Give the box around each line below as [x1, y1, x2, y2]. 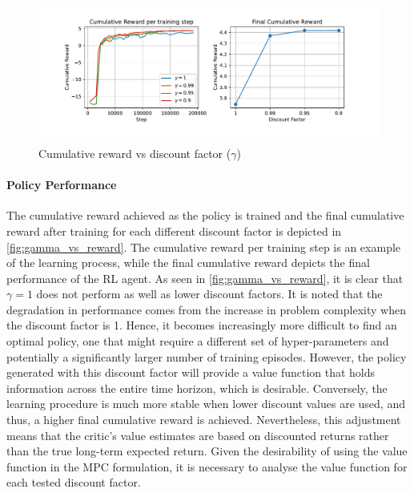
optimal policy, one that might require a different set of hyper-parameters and [6, 333, 389, 350]
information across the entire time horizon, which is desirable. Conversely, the [6, 379, 388, 396]
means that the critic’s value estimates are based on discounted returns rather [6, 426, 389, 443]
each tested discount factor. [6, 474, 141, 491]
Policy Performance [6, 176, 117, 193]
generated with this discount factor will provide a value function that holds [6, 364, 376, 381]
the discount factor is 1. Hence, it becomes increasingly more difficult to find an [6, 317, 397, 333]
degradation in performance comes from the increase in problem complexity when [6, 301, 406, 317]
